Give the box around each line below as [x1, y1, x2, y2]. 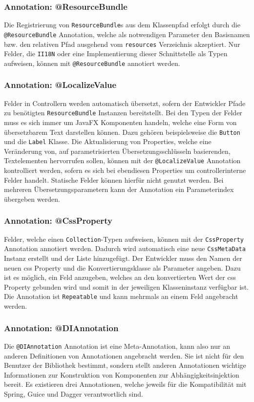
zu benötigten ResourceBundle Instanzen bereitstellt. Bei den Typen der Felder [4, 107, 242, 118]
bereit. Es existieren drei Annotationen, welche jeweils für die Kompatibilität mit [4, 379, 247, 389]
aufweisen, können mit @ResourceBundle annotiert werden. [4, 58, 180, 68]
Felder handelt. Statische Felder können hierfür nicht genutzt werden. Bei [4, 174, 224, 185]
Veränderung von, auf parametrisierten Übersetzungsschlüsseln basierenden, [4, 146, 231, 156]
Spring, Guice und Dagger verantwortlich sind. [4, 388, 143, 399]
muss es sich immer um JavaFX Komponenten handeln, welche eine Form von [4, 117, 237, 127]
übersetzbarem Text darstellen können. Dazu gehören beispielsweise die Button [4, 127, 240, 137]
